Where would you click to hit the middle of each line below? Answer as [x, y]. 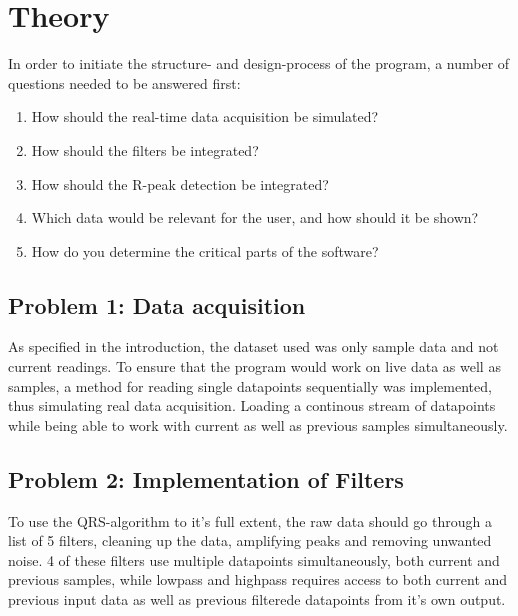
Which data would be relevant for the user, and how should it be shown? [255, 217]
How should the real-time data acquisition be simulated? [205, 116]
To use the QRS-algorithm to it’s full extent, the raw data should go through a [250, 520]
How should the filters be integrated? [145, 149]
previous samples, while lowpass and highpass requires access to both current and [258, 579]
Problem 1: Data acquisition [157, 304]
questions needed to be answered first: [124, 82]
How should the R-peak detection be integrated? [180, 183]
